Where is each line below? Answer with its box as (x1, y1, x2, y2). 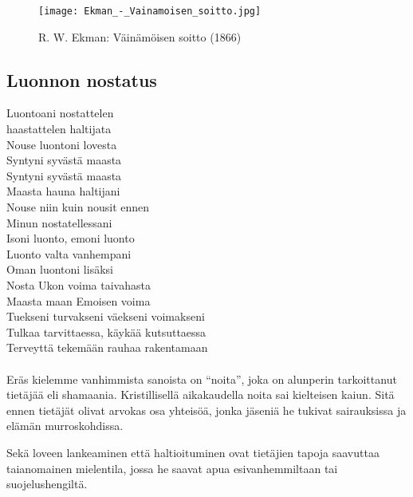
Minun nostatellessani (6, 214, 112, 231)
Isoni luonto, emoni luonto (6, 230, 135, 247)
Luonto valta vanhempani (6, 245, 132, 262)
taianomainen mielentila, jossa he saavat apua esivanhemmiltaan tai (6, 460, 338, 476)
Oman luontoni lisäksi (6, 261, 113, 278)
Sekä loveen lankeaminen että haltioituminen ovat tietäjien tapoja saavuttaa (6, 444, 380, 460)
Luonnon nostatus (6, 67, 157, 92)
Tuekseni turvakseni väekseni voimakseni (6, 308, 205, 325)
